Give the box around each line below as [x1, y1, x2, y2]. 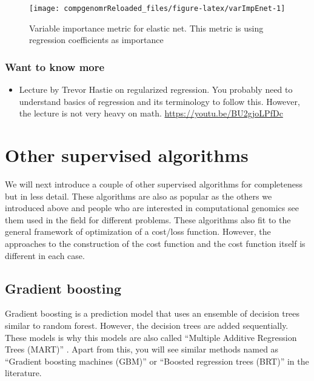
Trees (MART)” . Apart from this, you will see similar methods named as [5, 343, 279, 356]
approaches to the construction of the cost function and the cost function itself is [5, 237, 306, 249]
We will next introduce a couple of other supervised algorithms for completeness [5, 177, 302, 190]
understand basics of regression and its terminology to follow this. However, [19, 95, 300, 107]
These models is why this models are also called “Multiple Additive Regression [5, 331, 297, 343]
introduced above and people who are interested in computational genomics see [5, 201, 299, 214]
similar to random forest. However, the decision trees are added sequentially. [5, 319, 289, 331]
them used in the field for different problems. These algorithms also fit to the [5, 213, 291, 226]
